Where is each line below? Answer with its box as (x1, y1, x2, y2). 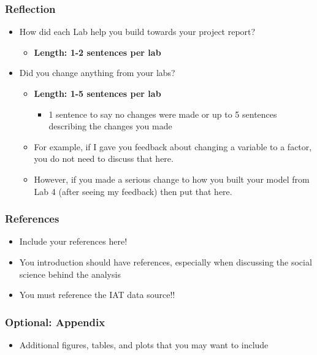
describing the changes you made (48, 120, 172, 132)
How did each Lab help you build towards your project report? (19, 25, 256, 38)
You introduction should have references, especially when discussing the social (19, 255, 312, 268)
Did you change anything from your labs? (19, 66, 175, 79)
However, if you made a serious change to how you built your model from (34, 172, 310, 185)
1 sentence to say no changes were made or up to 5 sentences (48, 107, 277, 120)
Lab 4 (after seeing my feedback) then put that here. (34, 185, 232, 197)
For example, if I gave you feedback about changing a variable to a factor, (34, 140, 312, 153)
